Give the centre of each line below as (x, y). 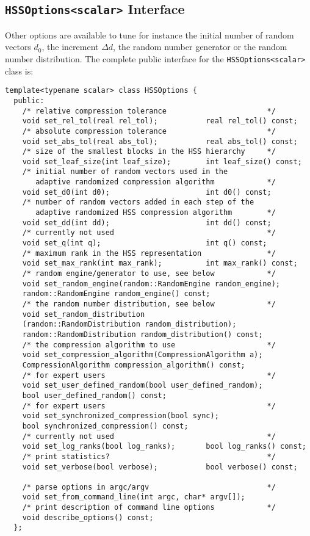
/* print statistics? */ (149, 456)
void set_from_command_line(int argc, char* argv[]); (134, 497)
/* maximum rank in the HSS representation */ (149, 253)
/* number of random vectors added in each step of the (138, 202)
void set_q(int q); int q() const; (145, 243)
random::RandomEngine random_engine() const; (116, 294)
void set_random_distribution (84, 314)
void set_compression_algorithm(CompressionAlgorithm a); (142, 355)
